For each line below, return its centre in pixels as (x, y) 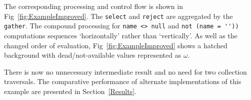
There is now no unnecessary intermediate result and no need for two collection (125, 71)
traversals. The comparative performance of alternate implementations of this (123, 81)
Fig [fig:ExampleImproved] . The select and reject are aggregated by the (118, 16)
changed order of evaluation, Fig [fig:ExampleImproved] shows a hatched (116, 45)
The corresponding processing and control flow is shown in (93, 6)
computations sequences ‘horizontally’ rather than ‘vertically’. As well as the (121, 35)
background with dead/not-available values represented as (93, 55)
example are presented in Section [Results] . (70, 91)
